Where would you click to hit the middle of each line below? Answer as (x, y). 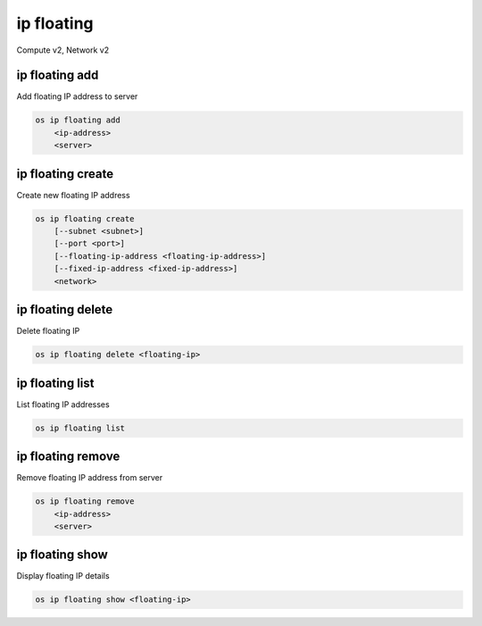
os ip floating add (78, 120)
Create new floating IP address (73, 195)
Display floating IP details (63, 576)
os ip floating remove (85, 501)
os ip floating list (80, 428)
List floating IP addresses (63, 404)
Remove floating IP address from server (90, 478)
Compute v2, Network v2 (63, 50)
